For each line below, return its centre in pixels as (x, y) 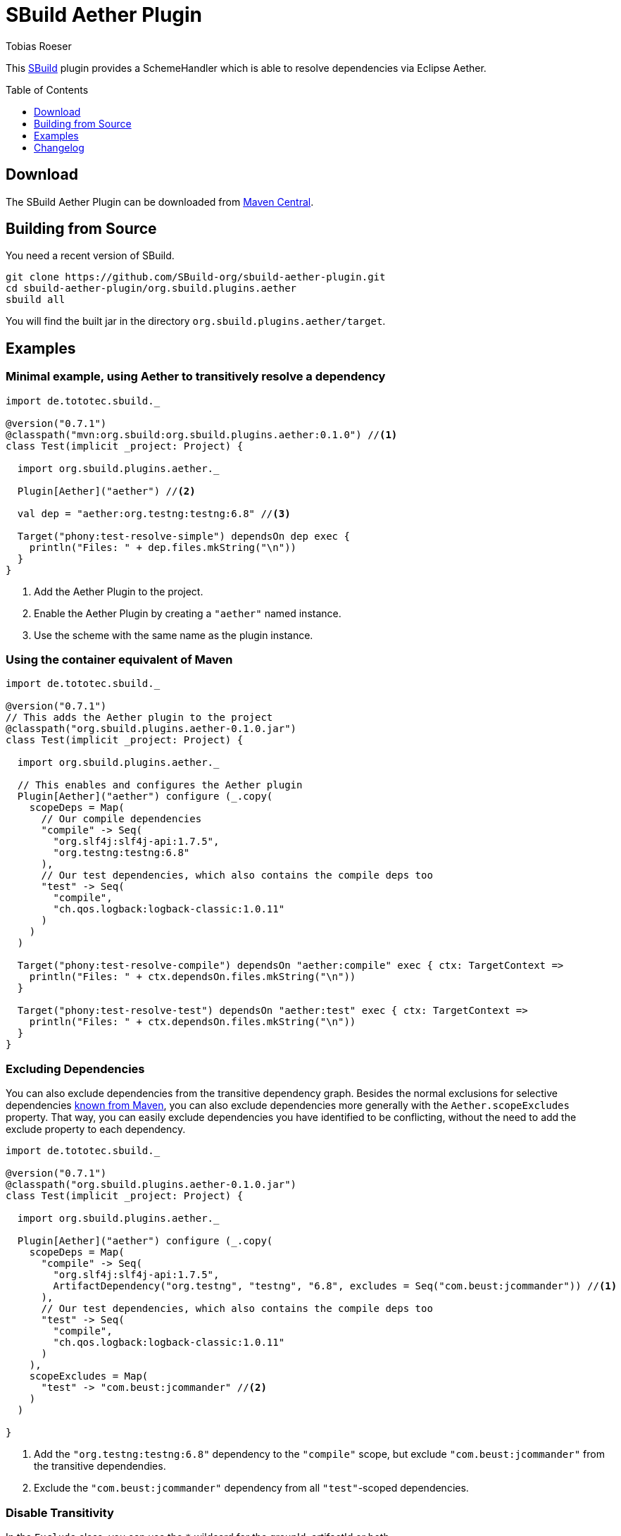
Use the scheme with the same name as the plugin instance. (174, 635)
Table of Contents (47, 89)
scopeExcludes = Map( (89, 1376)
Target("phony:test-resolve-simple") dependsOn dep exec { (183, 536)
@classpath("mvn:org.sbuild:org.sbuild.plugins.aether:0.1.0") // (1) (202, 434)
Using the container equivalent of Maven (119, 660)
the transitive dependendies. (100, 1466)
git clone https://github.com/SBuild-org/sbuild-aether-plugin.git (196, 277)
